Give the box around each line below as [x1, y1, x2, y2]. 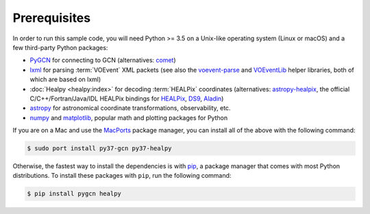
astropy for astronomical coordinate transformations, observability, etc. [29, 104, 231, 112]
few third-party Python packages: [12, 43, 108, 51]
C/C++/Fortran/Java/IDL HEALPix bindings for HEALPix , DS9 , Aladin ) [29, 94, 224, 103]
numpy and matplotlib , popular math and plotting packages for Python [29, 113, 228, 122]
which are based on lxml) [29, 75, 101, 83]
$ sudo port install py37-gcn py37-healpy [27, 144, 172, 152]
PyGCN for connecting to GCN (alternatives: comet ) [29, 56, 176, 64]
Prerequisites [12, 10, 91, 25]
